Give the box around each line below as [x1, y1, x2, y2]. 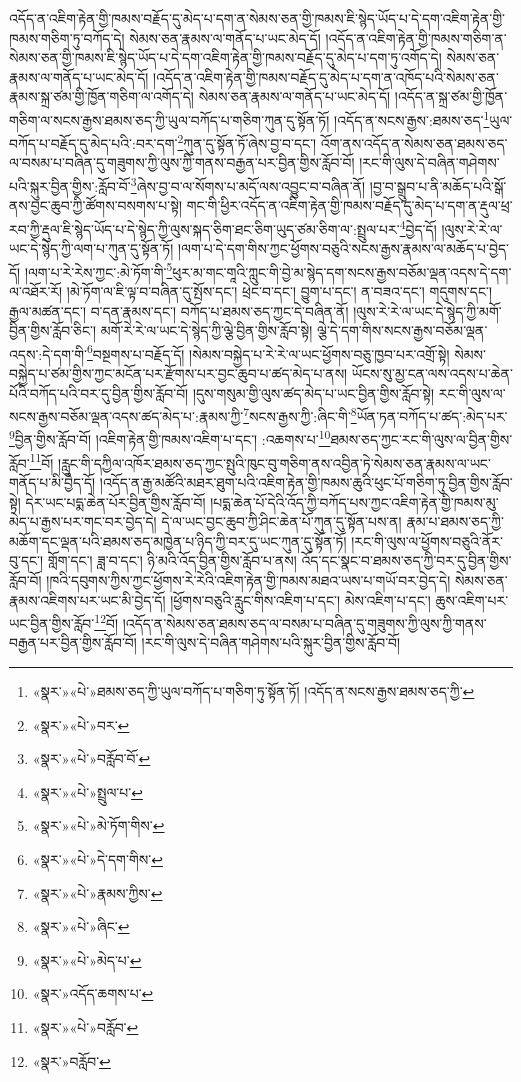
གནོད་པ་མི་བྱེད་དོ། [9, 471, 96, 492]
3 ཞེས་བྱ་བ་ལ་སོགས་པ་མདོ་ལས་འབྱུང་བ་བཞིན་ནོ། [130, 173, 366, 196]
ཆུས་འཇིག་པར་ [435, 589, 509, 610]
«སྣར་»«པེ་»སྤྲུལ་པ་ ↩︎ [32, 781, 143, 802]
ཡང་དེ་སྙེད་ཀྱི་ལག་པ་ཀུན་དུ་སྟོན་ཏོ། [9, 238, 174, 259]
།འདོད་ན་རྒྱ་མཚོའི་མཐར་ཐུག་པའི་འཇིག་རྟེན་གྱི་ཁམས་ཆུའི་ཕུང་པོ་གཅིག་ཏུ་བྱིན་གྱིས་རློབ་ [99, 471, 513, 492]
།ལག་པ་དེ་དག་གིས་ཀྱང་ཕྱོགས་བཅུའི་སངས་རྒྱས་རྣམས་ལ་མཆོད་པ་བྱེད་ [177, 238, 510, 259]
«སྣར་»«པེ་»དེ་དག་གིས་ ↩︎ [32, 848, 163, 869]
